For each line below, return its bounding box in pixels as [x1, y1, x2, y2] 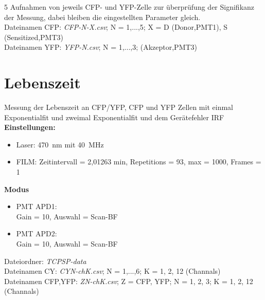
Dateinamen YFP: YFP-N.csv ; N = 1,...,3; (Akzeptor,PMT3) [4, 42, 198, 52]
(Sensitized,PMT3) [4, 31, 64, 42]
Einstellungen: [4, 122, 56, 133]
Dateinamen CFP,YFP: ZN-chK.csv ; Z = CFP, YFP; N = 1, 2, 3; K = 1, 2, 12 [4, 275, 253, 286]
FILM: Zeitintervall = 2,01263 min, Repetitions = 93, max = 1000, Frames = [16, 156, 261, 167]
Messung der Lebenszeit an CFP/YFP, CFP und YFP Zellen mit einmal [4, 102, 233, 113]
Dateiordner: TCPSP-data [4, 255, 86, 266]
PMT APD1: [16, 201, 57, 212]
